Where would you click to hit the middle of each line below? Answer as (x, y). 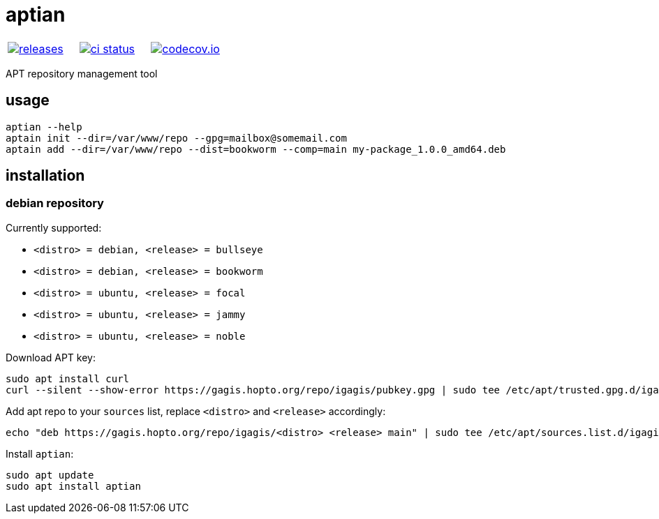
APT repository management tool (82, 73)
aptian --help (44, 127)
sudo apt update (50, 475)
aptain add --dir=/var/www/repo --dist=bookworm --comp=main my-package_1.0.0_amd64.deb (256, 149)
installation (45, 176)
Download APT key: (51, 357)
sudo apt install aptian (73, 486)
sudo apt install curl (68, 378)
